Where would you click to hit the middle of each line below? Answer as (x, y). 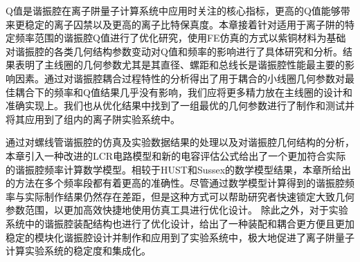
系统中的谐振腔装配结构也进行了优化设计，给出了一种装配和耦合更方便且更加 (180, 223)
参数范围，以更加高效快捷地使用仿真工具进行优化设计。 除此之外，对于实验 (177, 210)
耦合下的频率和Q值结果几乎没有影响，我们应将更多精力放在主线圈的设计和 (183, 92)
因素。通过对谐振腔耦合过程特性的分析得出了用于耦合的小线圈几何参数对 (180, 78)
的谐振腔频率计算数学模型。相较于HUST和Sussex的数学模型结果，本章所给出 (179, 169)
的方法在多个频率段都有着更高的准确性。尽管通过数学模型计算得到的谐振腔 (175, 183)
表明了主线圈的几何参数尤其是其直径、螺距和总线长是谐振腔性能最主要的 (180, 65)
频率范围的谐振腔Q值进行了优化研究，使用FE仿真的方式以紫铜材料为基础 (180, 38)
